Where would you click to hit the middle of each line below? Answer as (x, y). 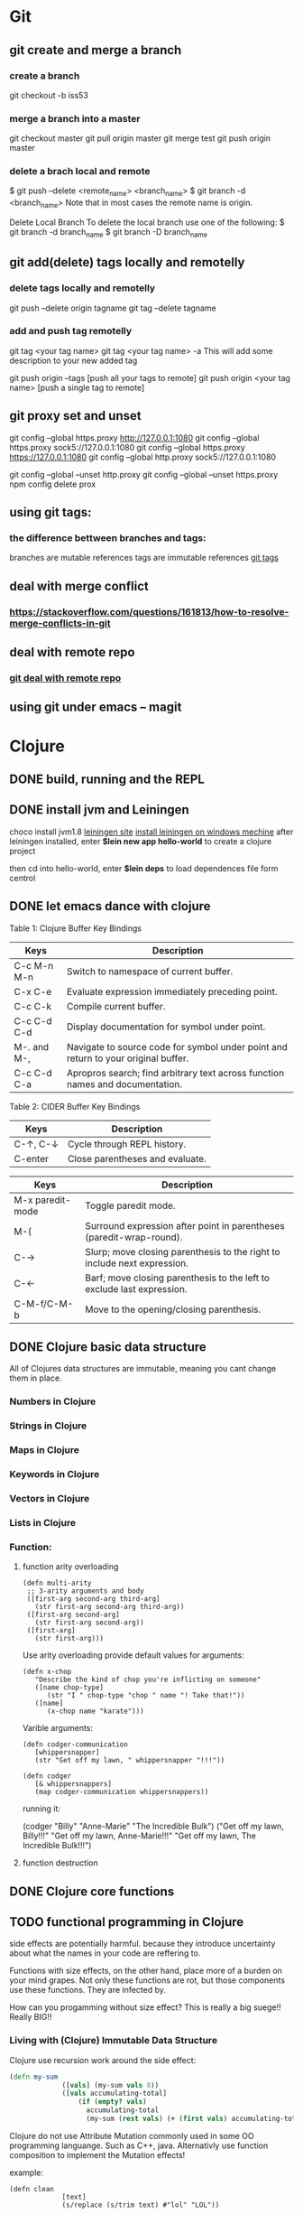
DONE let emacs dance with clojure (110, 906)
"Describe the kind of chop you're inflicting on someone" (148, 1680)
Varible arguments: (57, 1728)
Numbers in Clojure (53, 1401)
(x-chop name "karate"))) (95, 1712)
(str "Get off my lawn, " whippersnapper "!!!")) (130, 1761)
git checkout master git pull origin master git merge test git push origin (140, 138)
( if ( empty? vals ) (112, 2102)
